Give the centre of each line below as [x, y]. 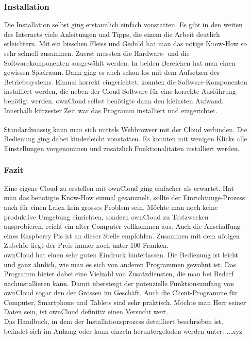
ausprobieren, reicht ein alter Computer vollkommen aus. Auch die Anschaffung [122, 226]
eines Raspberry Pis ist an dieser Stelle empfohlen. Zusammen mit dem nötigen [122, 235]
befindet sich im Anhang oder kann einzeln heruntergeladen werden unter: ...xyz [123, 331]
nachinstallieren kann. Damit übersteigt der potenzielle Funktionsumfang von [119, 283]
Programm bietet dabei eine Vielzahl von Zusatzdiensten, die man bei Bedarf [119, 274]
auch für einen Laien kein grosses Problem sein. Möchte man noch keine [111, 207]
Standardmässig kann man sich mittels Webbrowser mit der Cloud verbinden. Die [125, 129]
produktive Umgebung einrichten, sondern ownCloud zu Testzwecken [106, 216]
